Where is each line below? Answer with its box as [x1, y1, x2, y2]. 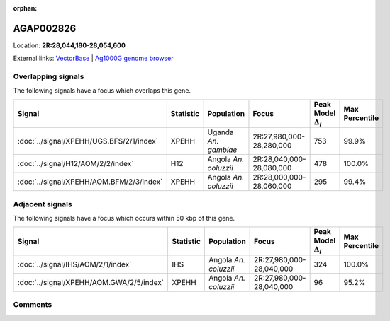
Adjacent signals [13, 199, 72, 209]
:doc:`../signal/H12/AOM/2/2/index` [17, 159, 134, 169]
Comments [13, 300, 52, 310]
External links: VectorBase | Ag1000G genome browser [13, 54, 174, 63]
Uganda [207, 127, 234, 137]
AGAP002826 [13, 22, 77, 35]
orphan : [13, 4, 38, 12]
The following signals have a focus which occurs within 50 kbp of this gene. [13, 214, 235, 222]
